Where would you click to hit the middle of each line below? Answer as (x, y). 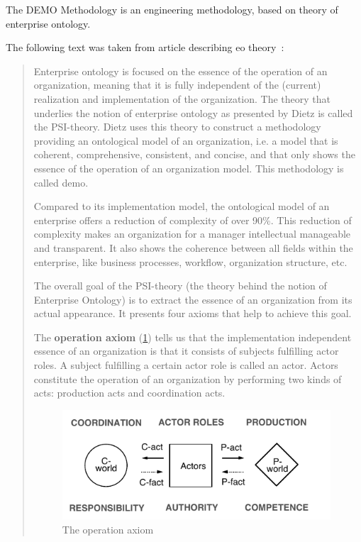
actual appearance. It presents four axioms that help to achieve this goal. (193, 313)
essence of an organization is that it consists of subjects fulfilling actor (186, 351)
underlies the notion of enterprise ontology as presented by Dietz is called (193, 112)
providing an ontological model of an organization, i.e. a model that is (186, 140)
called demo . (61, 182)
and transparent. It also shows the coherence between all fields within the (193, 247)
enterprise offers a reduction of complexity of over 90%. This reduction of (193, 220)
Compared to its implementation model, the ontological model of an (182, 206)
